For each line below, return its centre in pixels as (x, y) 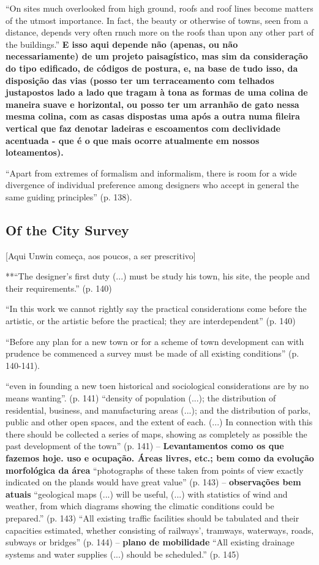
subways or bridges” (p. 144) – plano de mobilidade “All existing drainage (150, 542)
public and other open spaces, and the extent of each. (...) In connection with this (159, 422)
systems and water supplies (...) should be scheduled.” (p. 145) (122, 554)
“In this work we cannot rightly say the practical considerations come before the (156, 309)
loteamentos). (35, 152)
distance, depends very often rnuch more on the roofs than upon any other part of (160, 32)
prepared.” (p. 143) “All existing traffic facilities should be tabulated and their (152, 518)
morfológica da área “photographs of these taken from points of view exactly (155, 470)
